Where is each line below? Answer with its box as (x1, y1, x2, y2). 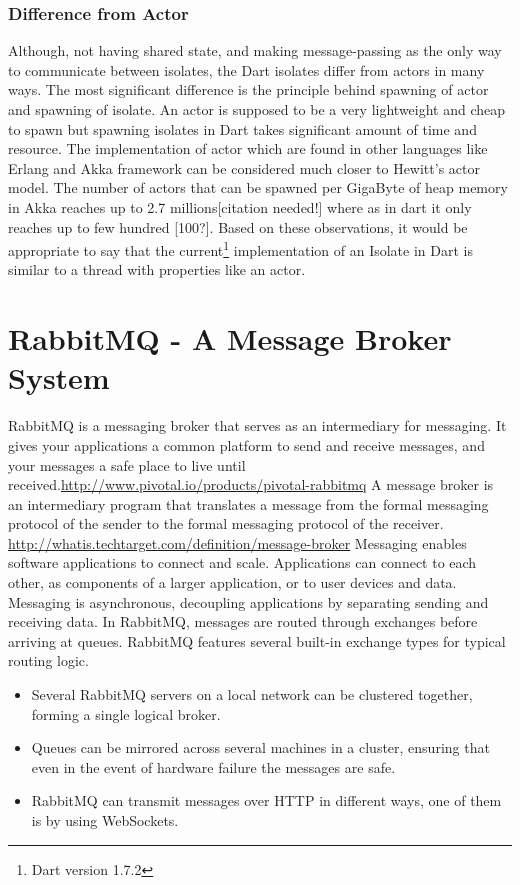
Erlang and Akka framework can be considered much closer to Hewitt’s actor (8, 157, 480, 178)
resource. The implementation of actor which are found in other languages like (8, 138, 488, 159)
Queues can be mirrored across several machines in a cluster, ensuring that (31, 737, 490, 758)
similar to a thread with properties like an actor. (8, 259, 306, 280)
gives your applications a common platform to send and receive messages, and (8, 434, 485, 455)
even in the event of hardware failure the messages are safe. (31, 756, 396, 777)
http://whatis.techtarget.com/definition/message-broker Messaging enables (8, 532, 467, 553)
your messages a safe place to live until (8, 454, 246, 475)
